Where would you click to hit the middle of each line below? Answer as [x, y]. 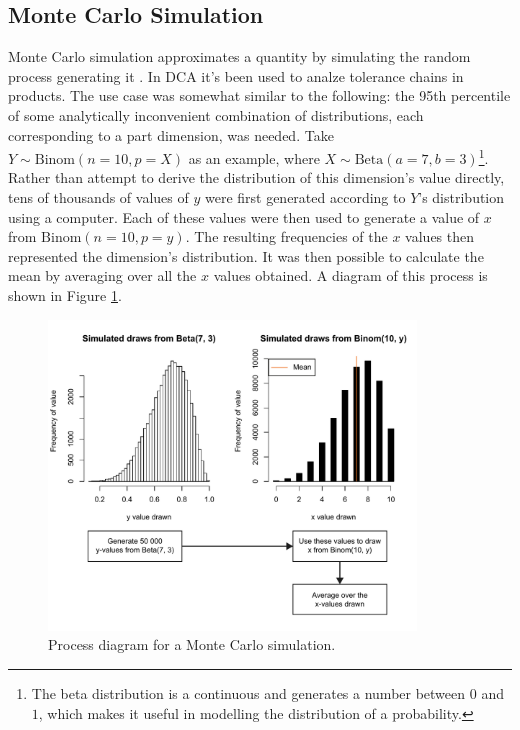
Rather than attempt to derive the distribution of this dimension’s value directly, [256, 177]
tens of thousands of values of [98, 197]
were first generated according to [305, 197]
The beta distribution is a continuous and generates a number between [248, 693]
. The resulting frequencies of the [286, 236]
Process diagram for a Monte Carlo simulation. [192, 644]
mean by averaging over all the [102, 275]
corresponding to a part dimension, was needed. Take [171, 134]
